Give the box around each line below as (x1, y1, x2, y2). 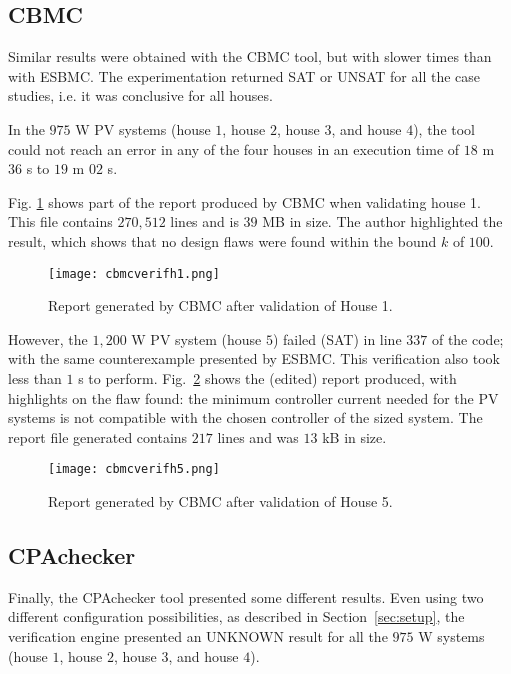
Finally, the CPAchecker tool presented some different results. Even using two (8, 586, 484, 607)
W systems (418, 626, 485, 646)
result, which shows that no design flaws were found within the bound (8, 230, 437, 251)
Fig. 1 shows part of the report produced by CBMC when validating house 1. (8, 191, 481, 212)
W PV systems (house (75, 118, 211, 139)
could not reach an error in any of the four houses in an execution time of (8, 138, 460, 159)
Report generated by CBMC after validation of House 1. (48, 295, 393, 316)
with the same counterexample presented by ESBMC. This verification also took (8, 348, 500, 369)
